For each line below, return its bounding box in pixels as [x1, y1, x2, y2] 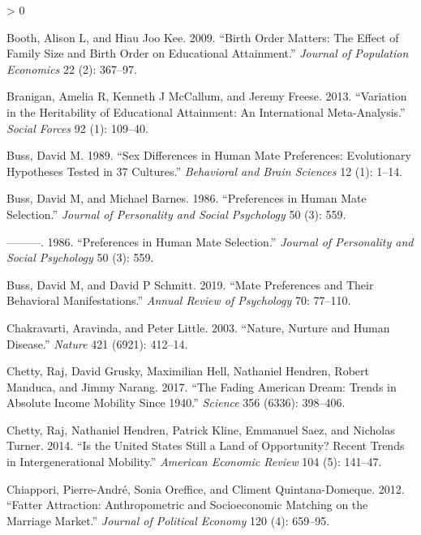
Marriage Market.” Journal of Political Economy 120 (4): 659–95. [6, 511, 330, 529]
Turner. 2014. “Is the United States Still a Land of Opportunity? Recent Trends [6, 437, 405, 454]
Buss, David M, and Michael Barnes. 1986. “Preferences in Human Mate [6, 190, 367, 207]
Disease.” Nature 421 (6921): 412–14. [6, 335, 188, 352]
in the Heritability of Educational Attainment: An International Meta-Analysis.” [6, 103, 406, 120]
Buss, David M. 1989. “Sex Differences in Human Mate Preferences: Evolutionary [6, 147, 411, 164]
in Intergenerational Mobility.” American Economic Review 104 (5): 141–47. [6, 453, 382, 470]
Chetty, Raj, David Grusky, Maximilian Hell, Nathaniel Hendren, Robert [6, 362, 370, 379]
